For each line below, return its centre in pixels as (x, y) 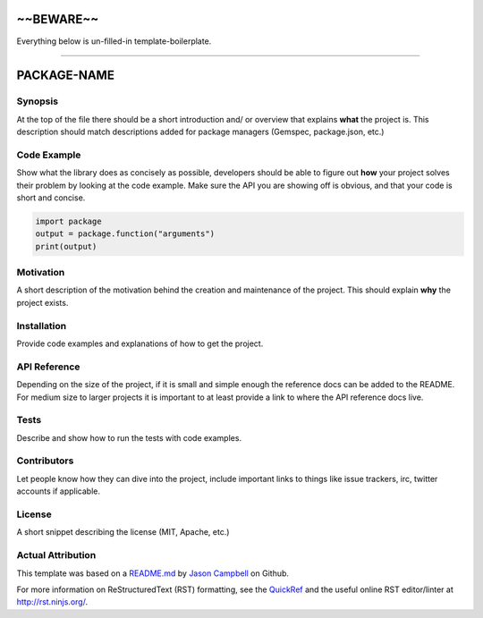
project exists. (42, 302)
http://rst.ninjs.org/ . (52, 602)
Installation (42, 326)
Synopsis (37, 101)
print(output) (66, 246)
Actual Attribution (56, 555)
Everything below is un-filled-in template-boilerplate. (114, 41)
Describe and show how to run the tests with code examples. (129, 437)
